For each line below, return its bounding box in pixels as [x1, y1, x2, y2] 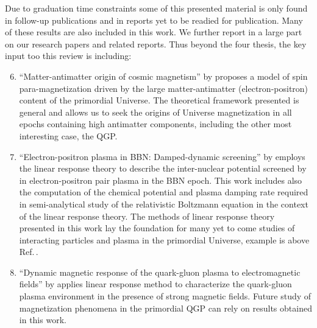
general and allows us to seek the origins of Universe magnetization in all [19, 105, 292, 118]
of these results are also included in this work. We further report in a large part [5, 26, 302, 38]
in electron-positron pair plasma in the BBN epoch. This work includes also [19, 173, 302, 186]
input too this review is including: [5, 49, 132, 62]
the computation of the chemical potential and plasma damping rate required [19, 186, 308, 198]
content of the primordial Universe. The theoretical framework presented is [19, 94, 299, 106]
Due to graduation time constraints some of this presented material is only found [5, 2, 308, 14]
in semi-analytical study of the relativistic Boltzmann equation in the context [19, 197, 308, 210]
